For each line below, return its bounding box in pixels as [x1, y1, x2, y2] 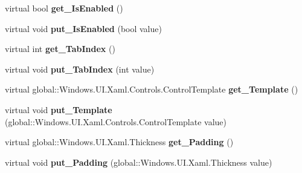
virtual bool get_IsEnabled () [5, 2, 123, 14]
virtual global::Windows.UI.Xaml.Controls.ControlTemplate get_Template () [5, 83, 298, 96]
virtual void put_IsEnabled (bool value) [5, 22, 162, 34]
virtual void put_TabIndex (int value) [5, 62, 155, 75]
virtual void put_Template [5, 103, 112, 116]
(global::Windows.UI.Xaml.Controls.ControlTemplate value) [5, 115, 226, 128]
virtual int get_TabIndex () [5, 42, 115, 55]
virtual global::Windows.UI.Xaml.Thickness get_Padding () [5, 135, 234, 148]
